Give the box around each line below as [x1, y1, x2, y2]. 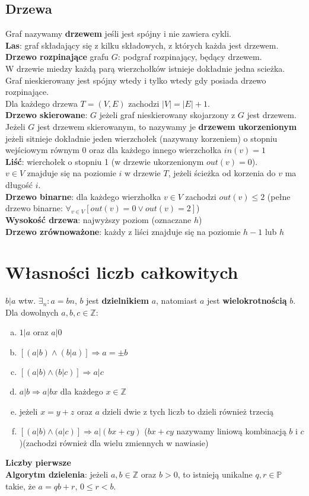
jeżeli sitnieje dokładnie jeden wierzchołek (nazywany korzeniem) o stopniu [5, 132, 278, 144]
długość [5, 178, 33, 190]
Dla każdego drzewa [5, 97, 78, 109]
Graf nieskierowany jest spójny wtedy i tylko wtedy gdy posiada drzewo [5, 74, 266, 86]
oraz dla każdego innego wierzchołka [89, 144, 222, 156]
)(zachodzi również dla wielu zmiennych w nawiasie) [19, 436, 209, 449]
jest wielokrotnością [207, 294, 287, 307]
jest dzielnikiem [86, 294, 149, 307]
